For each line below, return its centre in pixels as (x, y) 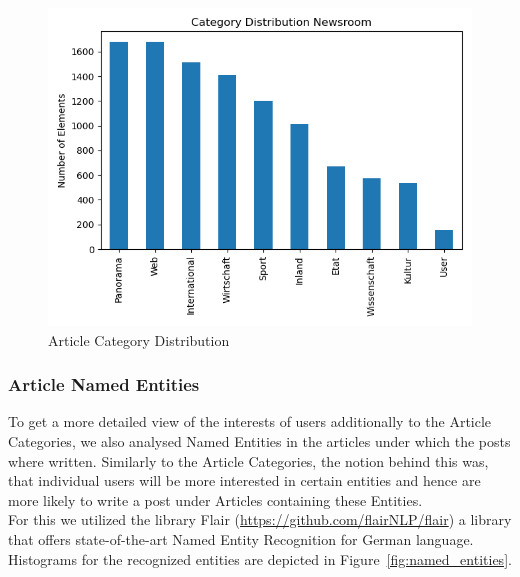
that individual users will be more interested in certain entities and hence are (244, 480)
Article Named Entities (104, 384)
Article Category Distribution (139, 339)
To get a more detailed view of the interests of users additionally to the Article (250, 421)
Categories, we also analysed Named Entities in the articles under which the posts (259, 441)
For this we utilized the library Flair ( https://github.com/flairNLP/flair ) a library (260, 519)
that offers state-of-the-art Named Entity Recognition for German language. (241, 538)
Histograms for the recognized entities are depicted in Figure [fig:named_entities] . (260, 558)
